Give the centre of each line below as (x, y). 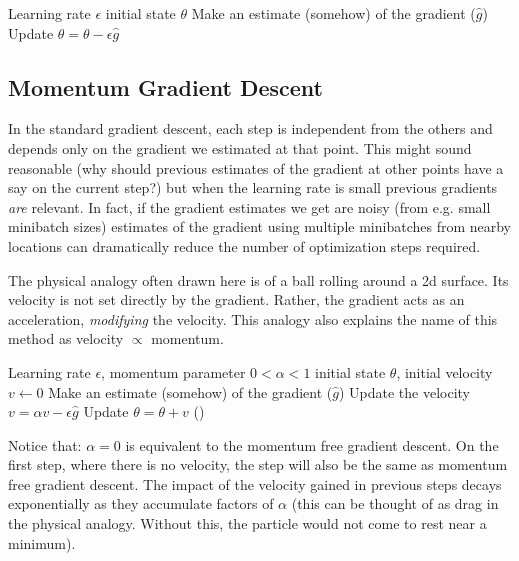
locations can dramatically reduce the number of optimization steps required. (244, 245)
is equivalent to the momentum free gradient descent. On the (312, 444)
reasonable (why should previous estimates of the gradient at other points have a (256, 167)
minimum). (42, 542)
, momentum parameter (173, 371)
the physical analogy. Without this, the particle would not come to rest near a (247, 523)
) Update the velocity (404, 391)
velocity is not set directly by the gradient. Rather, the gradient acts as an (236, 299)
